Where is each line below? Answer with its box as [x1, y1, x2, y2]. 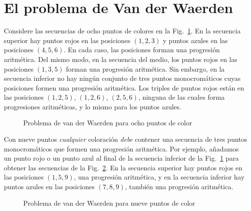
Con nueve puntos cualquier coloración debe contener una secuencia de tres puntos [4, 134, 248, 144]
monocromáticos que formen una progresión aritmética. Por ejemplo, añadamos [4, 143, 239, 153]
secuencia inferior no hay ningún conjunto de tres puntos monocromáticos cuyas [4, 73, 241, 83]
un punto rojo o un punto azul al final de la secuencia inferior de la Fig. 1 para [4, 153, 239, 163]
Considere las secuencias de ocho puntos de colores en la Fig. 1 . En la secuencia [4, 26, 241, 36]
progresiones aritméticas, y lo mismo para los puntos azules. [4, 101, 181, 111]
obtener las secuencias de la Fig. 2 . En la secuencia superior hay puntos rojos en [4, 162, 243, 172]
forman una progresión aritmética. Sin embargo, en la [66, 63, 225, 74]
